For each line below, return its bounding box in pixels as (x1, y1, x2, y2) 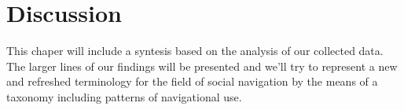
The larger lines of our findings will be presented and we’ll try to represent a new (6, 57, 398, 74)
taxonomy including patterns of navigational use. (6, 88, 242, 104)
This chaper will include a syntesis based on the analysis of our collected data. (6, 42, 384, 59)
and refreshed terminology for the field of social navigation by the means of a (6, 73, 378, 90)
